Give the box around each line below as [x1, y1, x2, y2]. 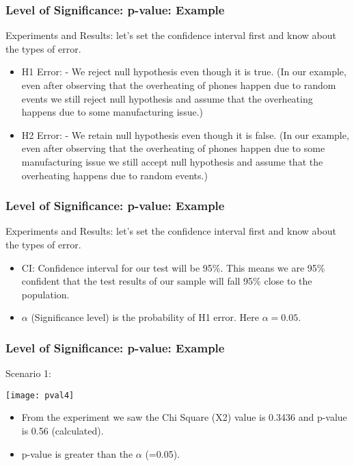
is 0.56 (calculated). [21, 424, 104, 437]
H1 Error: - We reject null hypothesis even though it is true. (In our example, [21, 64, 346, 79]
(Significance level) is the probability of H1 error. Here [31, 310, 259, 324]
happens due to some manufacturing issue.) [21, 105, 203, 119]
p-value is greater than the [21, 446, 133, 461]
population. [21, 287, 70, 301]
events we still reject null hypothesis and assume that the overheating [21, 91, 313, 105]
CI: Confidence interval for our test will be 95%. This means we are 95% [21, 260, 325, 274]
